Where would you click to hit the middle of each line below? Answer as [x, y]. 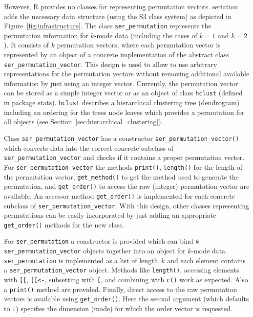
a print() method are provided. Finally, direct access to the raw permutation [121, 289]
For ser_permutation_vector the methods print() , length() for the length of [123, 167]
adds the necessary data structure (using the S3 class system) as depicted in [118, 16]
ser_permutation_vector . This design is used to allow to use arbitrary [111, 64]
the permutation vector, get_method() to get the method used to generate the [121, 176]
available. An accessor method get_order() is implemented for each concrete [119, 195]
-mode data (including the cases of [146, 35]
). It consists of [26, 45]
